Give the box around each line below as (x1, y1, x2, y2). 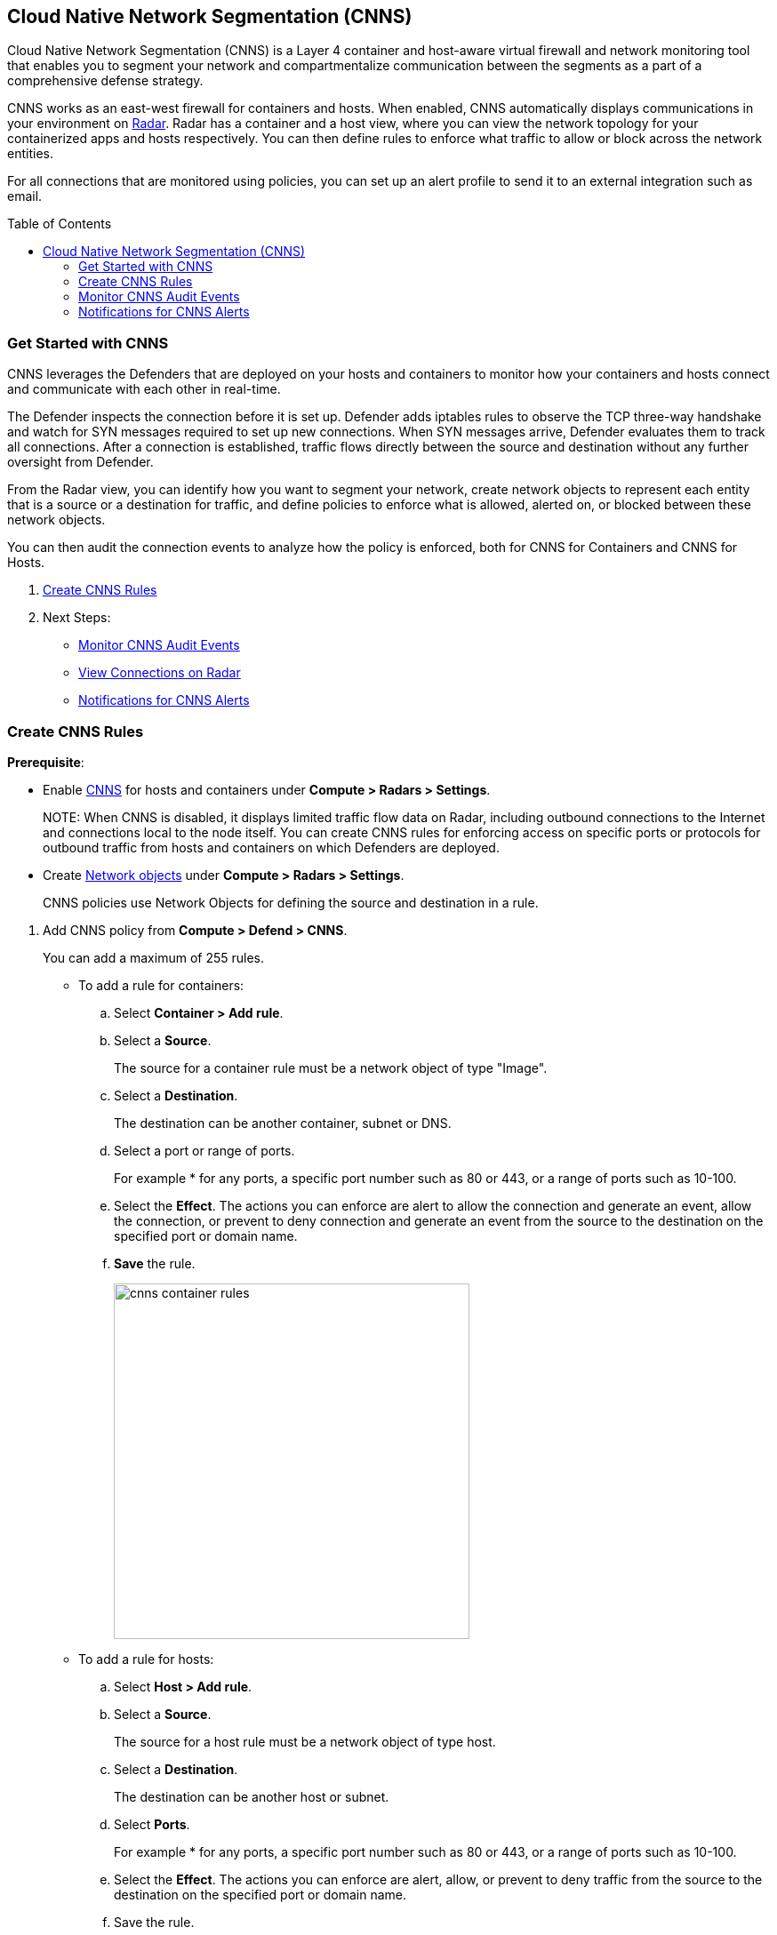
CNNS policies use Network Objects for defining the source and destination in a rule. (43, 894, 539, 910)
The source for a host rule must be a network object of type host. (114, 1733, 496, 1749)
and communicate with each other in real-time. (7, 381, 281, 397)
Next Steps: (43, 610, 111, 626)
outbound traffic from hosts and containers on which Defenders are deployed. (43, 839, 500, 855)
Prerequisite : (7, 754, 84, 770)
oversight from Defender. (7, 454, 154, 470)
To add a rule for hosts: (78, 1651, 214, 1667)
